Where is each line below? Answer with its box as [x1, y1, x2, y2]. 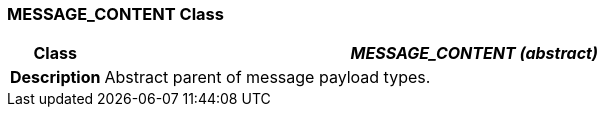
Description [10, 67, 101, 88]
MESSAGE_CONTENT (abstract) [350, 43, 598, 64]
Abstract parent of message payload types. [104, 67, 431, 88]
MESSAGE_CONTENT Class [7, 4, 224, 24]
